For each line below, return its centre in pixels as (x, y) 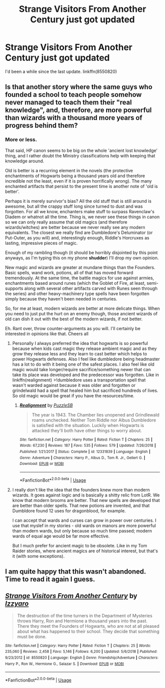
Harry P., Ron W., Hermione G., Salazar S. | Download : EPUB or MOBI (65, 664)
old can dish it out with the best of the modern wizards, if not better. (74, 319)
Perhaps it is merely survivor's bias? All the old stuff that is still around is (78, 201)
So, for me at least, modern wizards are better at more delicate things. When (82, 308)
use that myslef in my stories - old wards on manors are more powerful (84, 525)
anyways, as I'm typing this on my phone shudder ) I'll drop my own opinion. (82, 258)
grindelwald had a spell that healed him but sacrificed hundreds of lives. (85, 390)
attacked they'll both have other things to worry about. (87, 430)
